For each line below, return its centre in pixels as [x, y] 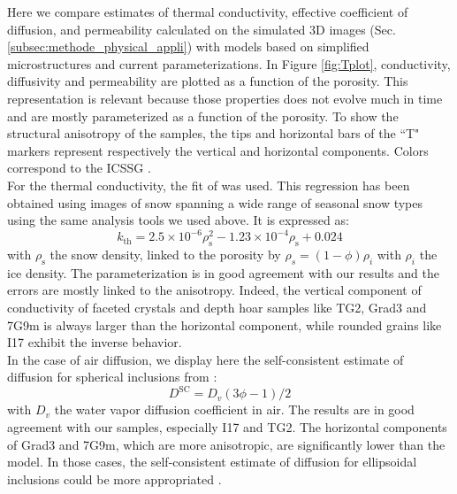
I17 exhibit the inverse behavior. [95, 342]
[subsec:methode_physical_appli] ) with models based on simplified [188, 46]
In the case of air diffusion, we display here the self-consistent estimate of [206, 359]
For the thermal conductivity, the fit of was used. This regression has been [209, 185]
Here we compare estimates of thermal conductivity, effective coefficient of [208, 12]
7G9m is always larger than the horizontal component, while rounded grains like [225, 324]
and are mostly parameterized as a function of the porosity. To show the [203, 116]
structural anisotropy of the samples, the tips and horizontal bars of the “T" [213, 133]
